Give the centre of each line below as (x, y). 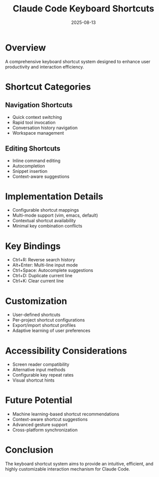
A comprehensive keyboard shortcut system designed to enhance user (78, 61)
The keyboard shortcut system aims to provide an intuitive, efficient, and (79, 464)
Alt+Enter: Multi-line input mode (45, 265)
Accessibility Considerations (66, 351)
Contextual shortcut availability (44, 221)
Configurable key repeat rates (43, 375)
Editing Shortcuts (33, 149)
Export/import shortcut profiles (44, 325)
